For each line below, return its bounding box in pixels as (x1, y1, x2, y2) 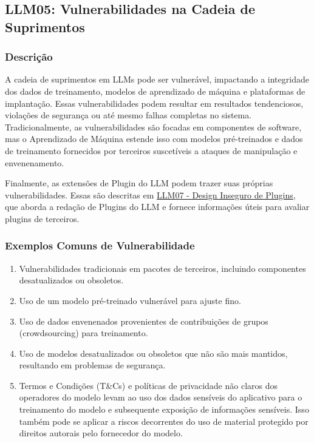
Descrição (5, 49, 53, 64)
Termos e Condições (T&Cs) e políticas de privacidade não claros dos (19, 379, 278, 391)
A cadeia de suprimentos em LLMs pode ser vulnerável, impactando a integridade (5, 73, 309, 86)
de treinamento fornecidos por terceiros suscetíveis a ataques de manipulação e (5, 144, 298, 157)
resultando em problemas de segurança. (19, 359, 166, 371)
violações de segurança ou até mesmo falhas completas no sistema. (5, 109, 252, 121)
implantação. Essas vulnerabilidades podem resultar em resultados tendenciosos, (5, 96, 304, 109)
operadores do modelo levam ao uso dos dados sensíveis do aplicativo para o (19, 391, 302, 404)
